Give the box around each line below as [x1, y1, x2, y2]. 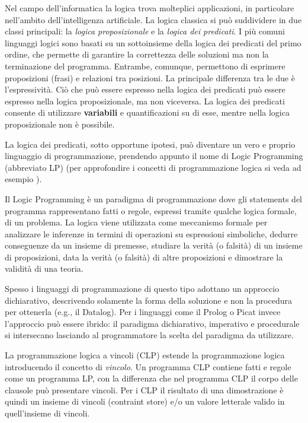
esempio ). [5, 173, 42, 185]
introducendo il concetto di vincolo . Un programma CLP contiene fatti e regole [5, 360, 291, 373]
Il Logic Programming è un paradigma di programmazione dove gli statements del [5, 192, 302, 205]
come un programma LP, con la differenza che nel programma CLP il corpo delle [5, 372, 298, 384]
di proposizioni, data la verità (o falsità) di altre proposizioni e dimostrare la [5, 250, 283, 263]
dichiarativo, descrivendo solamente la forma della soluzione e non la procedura [5, 294, 292, 306]
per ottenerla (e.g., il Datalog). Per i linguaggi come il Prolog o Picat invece [5, 306, 281, 318]
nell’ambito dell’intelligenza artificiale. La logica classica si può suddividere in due [5, 13, 302, 26]
